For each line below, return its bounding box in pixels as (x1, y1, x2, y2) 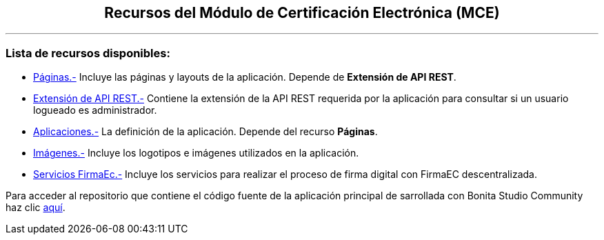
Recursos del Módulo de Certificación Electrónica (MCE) (104, 4, 500, 21)
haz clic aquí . (6, 201, 66, 214)
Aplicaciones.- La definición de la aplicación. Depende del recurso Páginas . (33, 126, 378, 138)
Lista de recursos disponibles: (6, 46, 170, 60)
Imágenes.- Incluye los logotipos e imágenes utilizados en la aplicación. (33, 147, 359, 159)
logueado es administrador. (33, 104, 157, 117)
